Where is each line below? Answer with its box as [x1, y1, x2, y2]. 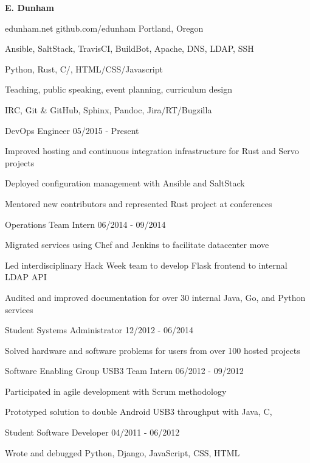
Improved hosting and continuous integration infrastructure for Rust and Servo [5, 144, 299, 157]
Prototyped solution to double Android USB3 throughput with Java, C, [5, 405, 272, 418]
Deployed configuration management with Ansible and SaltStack [5, 177, 245, 189]
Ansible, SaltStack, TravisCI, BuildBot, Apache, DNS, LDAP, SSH [5, 42, 254, 55]
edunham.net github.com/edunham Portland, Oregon [5, 21, 204, 34]
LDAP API [5, 270, 47, 283]
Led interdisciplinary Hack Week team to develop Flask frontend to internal [5, 258, 288, 271]
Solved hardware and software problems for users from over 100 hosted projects [5, 344, 300, 356]
